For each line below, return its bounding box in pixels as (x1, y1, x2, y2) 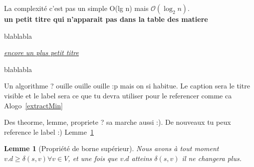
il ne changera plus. (182, 153, 242, 163)
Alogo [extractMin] (4, 100, 63, 110)
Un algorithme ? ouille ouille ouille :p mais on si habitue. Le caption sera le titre (4, 81, 250, 91)
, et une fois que (68, 153, 118, 163)
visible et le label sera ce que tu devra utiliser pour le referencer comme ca (4, 90, 232, 100)
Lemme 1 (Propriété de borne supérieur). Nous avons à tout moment (4, 143, 219, 154)
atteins (131, 153, 152, 163)
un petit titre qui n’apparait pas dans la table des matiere (4, 14, 208, 24)
